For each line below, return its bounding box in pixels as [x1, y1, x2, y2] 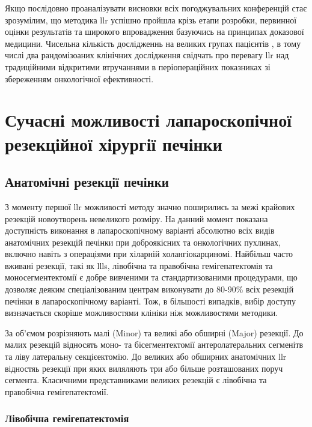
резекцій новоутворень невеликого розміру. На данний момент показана [5, 212, 268, 225]
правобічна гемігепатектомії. [5, 385, 109, 398]
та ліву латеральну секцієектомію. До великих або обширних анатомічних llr [5, 350, 287, 363]
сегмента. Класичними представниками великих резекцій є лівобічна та [5, 374, 267, 386]
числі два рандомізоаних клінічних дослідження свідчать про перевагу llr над [5, 49, 289, 61]
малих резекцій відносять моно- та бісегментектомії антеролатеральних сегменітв [5, 338, 304, 351]
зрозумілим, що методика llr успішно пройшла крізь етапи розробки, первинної [5, 13, 297, 26]
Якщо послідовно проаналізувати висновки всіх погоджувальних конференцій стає [5, 2, 307, 14]
